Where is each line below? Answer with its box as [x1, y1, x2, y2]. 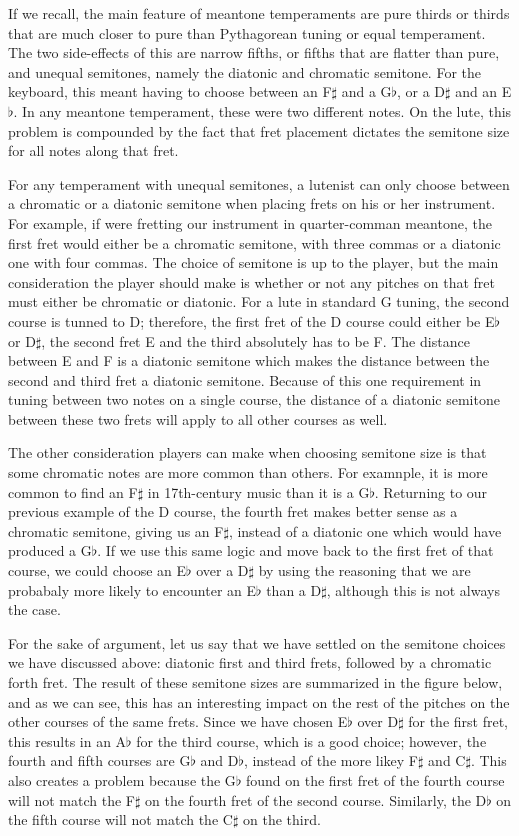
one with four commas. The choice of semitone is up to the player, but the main [8, 252, 499, 273]
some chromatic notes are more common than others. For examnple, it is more [8, 462, 488, 483]
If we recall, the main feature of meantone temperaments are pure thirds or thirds [8, 3, 510, 23]
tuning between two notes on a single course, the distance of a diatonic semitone [8, 389, 500, 410]
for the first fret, [408, 711, 509, 732]
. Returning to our [374, 481, 488, 502]
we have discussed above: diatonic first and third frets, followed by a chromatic [8, 652, 492, 673]
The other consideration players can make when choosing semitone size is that [8, 442, 487, 463]
